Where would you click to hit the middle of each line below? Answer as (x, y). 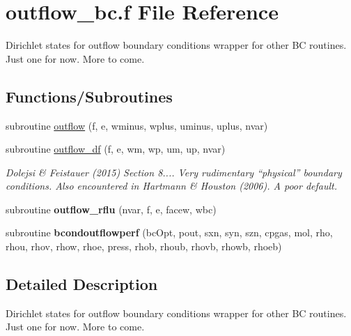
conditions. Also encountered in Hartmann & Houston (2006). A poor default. (172, 186)
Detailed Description (82, 284)
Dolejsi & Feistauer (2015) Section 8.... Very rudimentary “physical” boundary (174, 172)
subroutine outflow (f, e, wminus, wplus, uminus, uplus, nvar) (137, 125)
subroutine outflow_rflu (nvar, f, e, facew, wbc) (111, 209)
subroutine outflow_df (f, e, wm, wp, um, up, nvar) (116, 149)
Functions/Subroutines (89, 96)
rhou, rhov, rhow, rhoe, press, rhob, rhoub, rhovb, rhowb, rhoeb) (144, 246)
